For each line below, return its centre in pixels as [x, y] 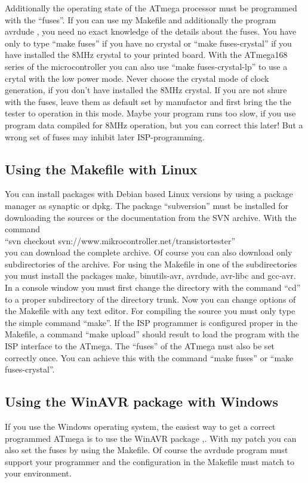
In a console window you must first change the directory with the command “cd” [153, 287]
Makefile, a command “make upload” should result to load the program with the [152, 334]
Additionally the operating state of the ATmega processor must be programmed [151, 8]
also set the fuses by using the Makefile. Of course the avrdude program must [147, 450]
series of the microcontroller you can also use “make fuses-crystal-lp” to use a [146, 66]
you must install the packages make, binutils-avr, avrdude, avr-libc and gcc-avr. [150, 276]
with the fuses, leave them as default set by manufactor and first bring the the [148, 101]
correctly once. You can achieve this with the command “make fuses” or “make [149, 357]
